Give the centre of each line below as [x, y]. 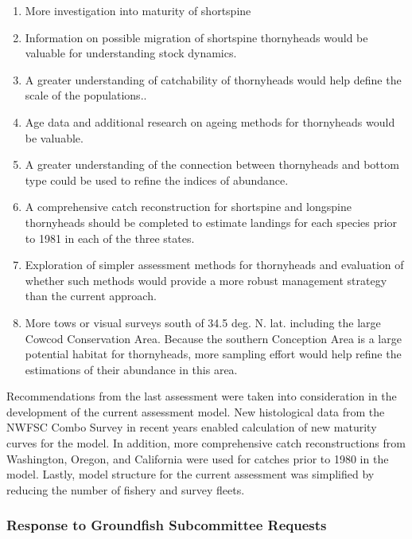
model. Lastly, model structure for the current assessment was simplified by [190, 474]
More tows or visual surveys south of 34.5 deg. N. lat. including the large [203, 322]
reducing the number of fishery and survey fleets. [126, 489]
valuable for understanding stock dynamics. [131, 53]
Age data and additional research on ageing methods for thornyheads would [210, 121]
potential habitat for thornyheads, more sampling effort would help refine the [213, 354]
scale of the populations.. [86, 95]
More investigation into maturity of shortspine [138, 10]
